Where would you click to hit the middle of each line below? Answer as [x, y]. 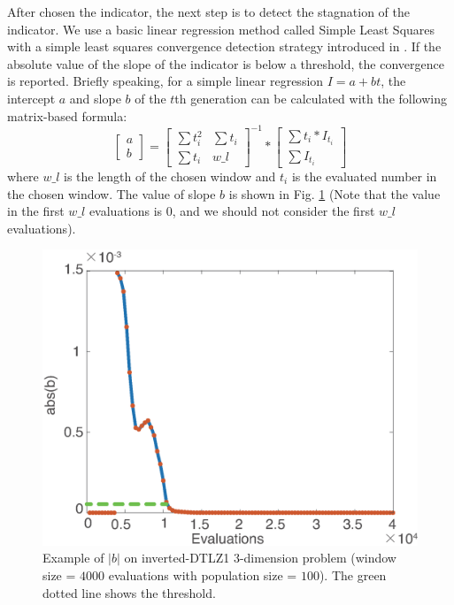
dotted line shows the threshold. [129, 592]
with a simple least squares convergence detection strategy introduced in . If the [224, 46]
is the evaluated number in [364, 176]
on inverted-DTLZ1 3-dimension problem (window [260, 558]
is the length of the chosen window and [170, 176]
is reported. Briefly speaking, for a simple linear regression [165, 81]
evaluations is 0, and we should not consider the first [232, 211]
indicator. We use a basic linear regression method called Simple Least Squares [221, 29]
